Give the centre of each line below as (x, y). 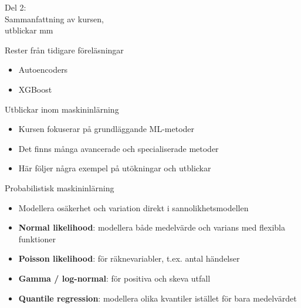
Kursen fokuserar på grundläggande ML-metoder (106, 129)
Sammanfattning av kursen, (54, 18)
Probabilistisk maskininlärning (60, 187)
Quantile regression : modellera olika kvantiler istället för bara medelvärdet (158, 298)
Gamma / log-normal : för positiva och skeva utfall (114, 278)
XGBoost (35, 89)
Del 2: (16, 7)
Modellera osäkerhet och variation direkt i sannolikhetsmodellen (133, 207)
